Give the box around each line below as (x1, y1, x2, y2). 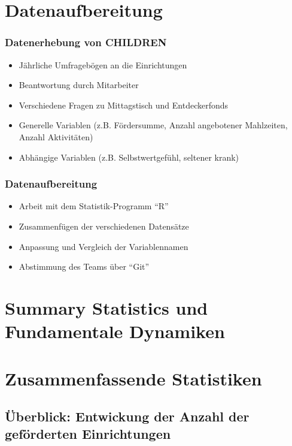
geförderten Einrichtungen (5, 424, 171, 443)
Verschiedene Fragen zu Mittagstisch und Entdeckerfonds (19, 98, 229, 111)
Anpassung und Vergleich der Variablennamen (19, 240, 188, 252)
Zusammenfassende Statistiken (5, 366, 262, 390)
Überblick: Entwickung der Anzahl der (5, 407, 250, 426)
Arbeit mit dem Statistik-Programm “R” (19, 200, 169, 212)
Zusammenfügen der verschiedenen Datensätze (19, 219, 189, 232)
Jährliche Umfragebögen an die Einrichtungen (19, 58, 187, 71)
